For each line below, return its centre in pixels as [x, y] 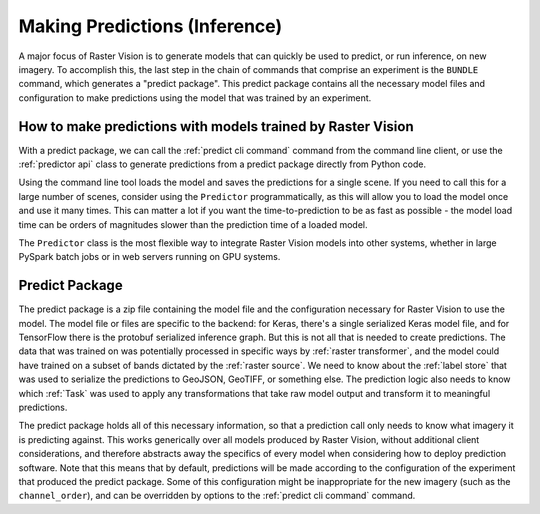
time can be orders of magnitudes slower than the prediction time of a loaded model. [193, 224]
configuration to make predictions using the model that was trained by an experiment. [195, 97]
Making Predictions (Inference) [150, 26]
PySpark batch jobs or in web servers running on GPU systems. [149, 257]
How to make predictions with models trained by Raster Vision [216, 126]
